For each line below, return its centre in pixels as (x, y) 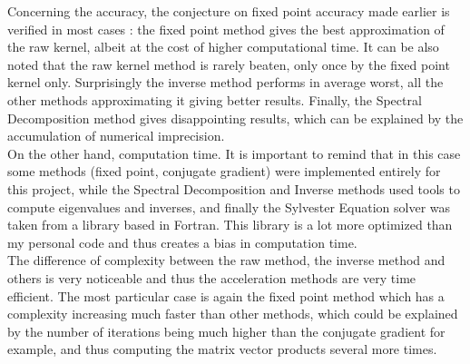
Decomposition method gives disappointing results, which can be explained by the (235, 118)
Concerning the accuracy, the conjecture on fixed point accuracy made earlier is (229, 11)
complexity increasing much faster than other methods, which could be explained (233, 314)
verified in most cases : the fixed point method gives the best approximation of (226, 29)
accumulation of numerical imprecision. (116, 136)
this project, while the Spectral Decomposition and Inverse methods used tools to (234, 188)
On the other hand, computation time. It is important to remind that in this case (234, 153)
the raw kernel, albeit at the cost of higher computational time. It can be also (223, 47)
